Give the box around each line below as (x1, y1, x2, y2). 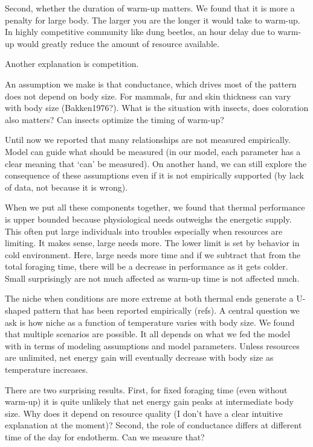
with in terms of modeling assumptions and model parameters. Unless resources (5, 339, 300, 352)
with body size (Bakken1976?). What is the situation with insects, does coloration (5, 101, 309, 114)
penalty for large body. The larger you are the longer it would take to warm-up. (5, 13, 300, 26)
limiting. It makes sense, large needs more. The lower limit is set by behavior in (5, 236, 300, 249)
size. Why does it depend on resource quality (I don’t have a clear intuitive (5, 407, 283, 419)
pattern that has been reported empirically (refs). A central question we (33, 304, 300, 317)
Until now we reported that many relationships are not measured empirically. (5, 133, 291, 146)
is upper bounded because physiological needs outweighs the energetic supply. (5, 212, 292, 225)
